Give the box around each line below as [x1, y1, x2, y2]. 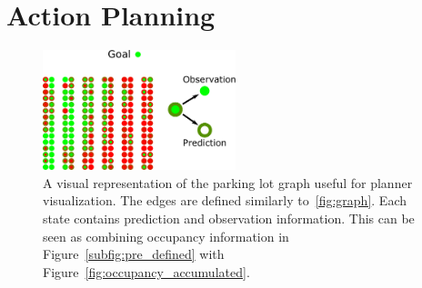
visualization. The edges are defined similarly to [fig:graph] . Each [43, 191, 407, 210]
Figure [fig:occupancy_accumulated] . [43, 262, 250, 281]
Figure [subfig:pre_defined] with [43, 244, 225, 263]
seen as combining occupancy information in [43, 226, 289, 245]
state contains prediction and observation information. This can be [43, 208, 415, 227]
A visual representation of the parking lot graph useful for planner [43, 173, 413, 192]
